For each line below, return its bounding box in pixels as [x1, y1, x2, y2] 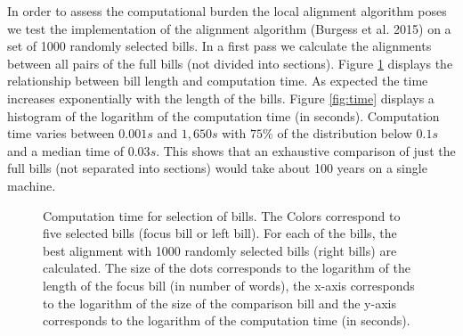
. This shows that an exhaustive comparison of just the [156, 141, 456, 160]
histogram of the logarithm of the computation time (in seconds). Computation [7, 106, 440, 125]
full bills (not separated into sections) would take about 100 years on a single [7, 159, 427, 177]
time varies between [7, 124, 115, 143]
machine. [7, 176, 56, 194]
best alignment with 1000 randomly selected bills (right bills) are [43, 241, 397, 259]
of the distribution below [277, 124, 412, 143]
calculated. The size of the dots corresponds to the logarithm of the [43, 258, 411, 277]
